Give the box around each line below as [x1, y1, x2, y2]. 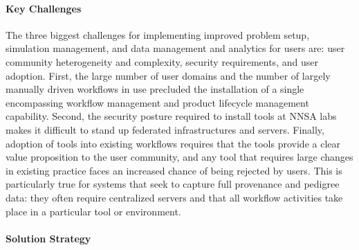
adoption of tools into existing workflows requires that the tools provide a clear [6, 136, 340, 150]
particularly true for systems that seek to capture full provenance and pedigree [6, 177, 340, 191]
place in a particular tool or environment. [6, 204, 181, 218]
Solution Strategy [6, 231, 91, 245]
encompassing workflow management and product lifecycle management [6, 95, 309, 109]
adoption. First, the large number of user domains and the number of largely [6, 68, 331, 82]
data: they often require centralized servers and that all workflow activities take [6, 190, 343, 204]
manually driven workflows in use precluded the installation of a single [6, 82, 304, 96]
